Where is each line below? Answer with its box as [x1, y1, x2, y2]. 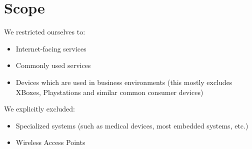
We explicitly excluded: [4, 103, 75, 114]
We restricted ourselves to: [4, 26, 85, 37]
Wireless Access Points [15, 137, 85, 147]
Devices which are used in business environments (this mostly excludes [15, 76, 232, 87]
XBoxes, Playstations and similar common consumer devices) [15, 86, 203, 97]
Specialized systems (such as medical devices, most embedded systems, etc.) [15, 120, 248, 130]
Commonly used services [15, 60, 91, 70]
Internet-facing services [15, 43, 86, 53]
